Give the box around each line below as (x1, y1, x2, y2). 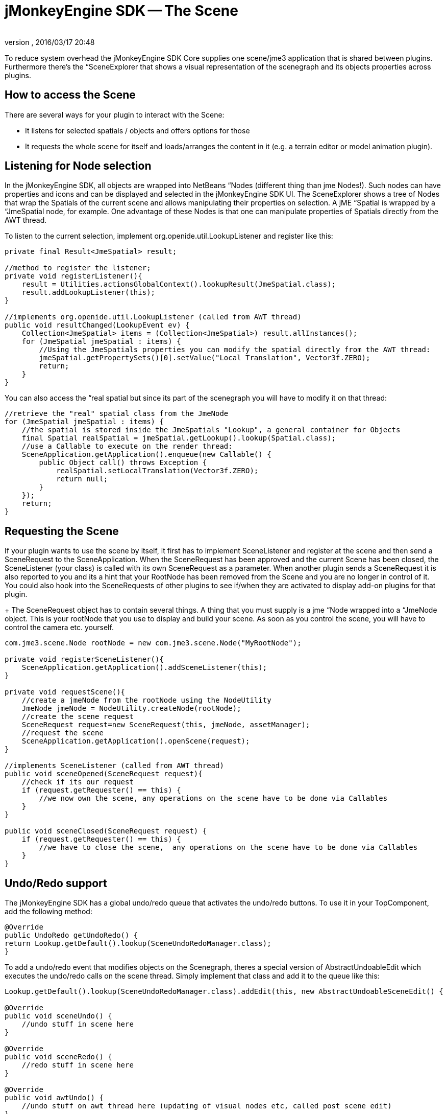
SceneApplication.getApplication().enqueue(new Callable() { (21, 450, 271, 459)
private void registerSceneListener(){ (5, 655, 164, 664)
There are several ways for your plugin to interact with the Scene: (5, 110, 225, 119)
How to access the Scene (5, 88, 136, 102)
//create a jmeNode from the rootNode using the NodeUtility (21, 696, 271, 705)
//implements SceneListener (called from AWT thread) (5, 761, 224, 770)
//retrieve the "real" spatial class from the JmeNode (5, 409, 229, 418)
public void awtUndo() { (5, 1094, 104, 1102)
